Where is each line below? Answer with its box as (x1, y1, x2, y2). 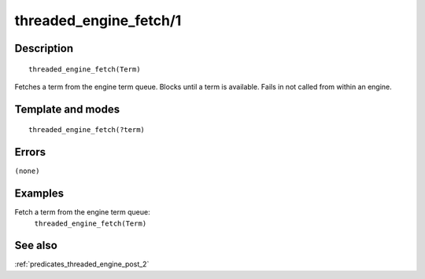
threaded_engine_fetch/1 (14, 12, 182, 29)
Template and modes (14, 102, 120, 116)
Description (14, 42, 74, 55)
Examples (14, 187, 65, 200)
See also (14, 239, 58, 252)
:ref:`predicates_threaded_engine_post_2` (14, 259, 150, 269)
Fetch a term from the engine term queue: (14, 207, 150, 217)
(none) (14, 167, 40, 176)
